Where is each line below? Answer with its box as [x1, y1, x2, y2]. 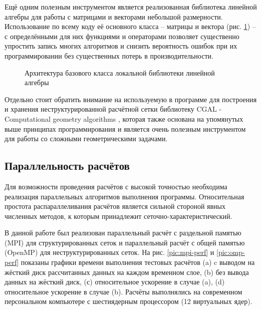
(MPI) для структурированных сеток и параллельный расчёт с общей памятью [5, 237, 245, 247]
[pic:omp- [216, 247, 245, 257]
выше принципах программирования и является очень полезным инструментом [5, 123, 246, 134]
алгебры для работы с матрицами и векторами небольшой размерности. [5, 11, 223, 22]
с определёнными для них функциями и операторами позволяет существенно [5, 31, 239, 41]
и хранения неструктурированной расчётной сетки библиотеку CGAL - [5, 104, 222, 114]
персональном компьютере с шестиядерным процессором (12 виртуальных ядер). [5, 296, 252, 306]
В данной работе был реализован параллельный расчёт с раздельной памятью [5, 227, 241, 238]
